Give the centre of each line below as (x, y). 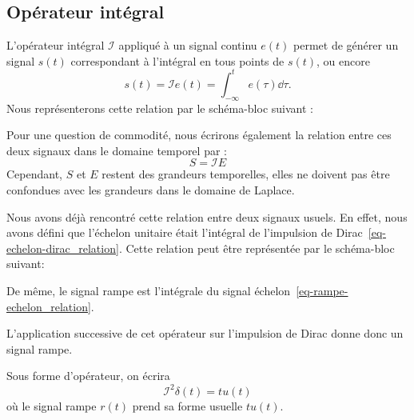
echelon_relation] (49, 306)
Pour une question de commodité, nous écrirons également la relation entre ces (199, 135)
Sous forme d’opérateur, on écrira (88, 376)
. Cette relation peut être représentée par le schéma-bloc (257, 248)
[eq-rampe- (322, 291)
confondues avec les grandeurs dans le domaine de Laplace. (151, 190)
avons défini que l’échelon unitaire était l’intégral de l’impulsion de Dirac (185, 232)
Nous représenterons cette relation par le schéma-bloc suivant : (160, 108)
